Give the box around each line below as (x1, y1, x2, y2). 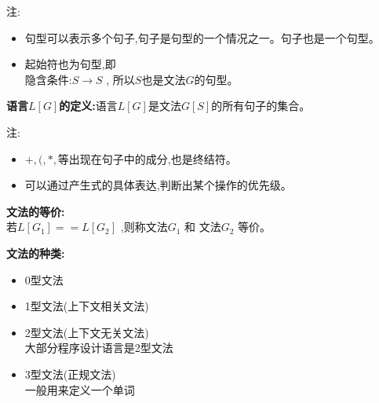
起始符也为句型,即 (24, 56, 116, 72)
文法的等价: (6, 203, 65, 219)
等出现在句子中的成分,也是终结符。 (57, 150, 237, 167)
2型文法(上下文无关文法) (24, 324, 149, 340)
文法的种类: (6, 244, 65, 261)
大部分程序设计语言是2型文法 (24, 339, 173, 356)
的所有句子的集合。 (211, 97, 311, 114)
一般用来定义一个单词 (24, 381, 135, 398)
